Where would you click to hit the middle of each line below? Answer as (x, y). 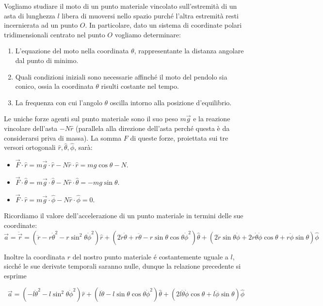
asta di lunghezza (30, 15)
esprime (15, 275)
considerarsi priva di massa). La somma (63, 137)
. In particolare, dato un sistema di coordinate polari (163, 25)
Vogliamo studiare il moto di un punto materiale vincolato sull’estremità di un (121, 6)
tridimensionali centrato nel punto (55, 34)
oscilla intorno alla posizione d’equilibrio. (171, 102)
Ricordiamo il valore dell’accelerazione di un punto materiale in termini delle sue (124, 216)
